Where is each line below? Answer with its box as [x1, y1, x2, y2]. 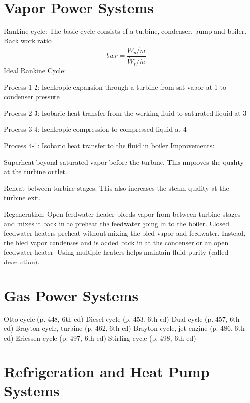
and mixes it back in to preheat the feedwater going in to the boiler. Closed [4, 218, 230, 228]
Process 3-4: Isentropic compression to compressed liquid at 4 [4, 124, 187, 134]
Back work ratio [4, 35, 52, 45]
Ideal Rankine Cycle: [4, 65, 66, 76]
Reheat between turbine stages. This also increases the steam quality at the [4, 182, 229, 193]
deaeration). [4, 256, 40, 266]
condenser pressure [4, 91, 60, 101]
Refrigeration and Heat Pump [4, 361, 210, 381]
